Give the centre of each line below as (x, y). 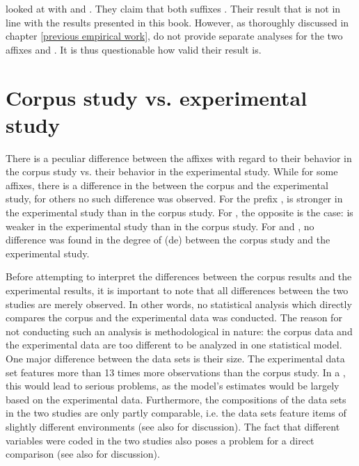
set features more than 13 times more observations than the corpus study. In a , (176, 372)
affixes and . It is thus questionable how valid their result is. (134, 49)
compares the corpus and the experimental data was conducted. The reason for (174, 318)
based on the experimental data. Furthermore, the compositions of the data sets (176, 399)
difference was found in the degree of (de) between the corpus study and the (168, 240)
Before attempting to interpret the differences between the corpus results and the (179, 276)
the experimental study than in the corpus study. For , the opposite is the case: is (179, 212)
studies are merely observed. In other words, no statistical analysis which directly (179, 304)
